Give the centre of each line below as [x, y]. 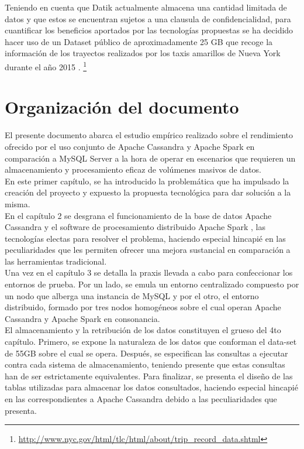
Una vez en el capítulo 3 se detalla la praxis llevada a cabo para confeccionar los [149, 273]
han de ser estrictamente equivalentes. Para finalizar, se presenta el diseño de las [149, 376]
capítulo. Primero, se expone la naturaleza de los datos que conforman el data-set [151, 342]
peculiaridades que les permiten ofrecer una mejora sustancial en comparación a [148, 250]
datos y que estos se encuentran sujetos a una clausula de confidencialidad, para [148, 18]
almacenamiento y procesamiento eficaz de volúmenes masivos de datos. [133, 169]
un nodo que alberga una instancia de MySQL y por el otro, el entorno [132, 295]
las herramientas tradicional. [56, 261]
